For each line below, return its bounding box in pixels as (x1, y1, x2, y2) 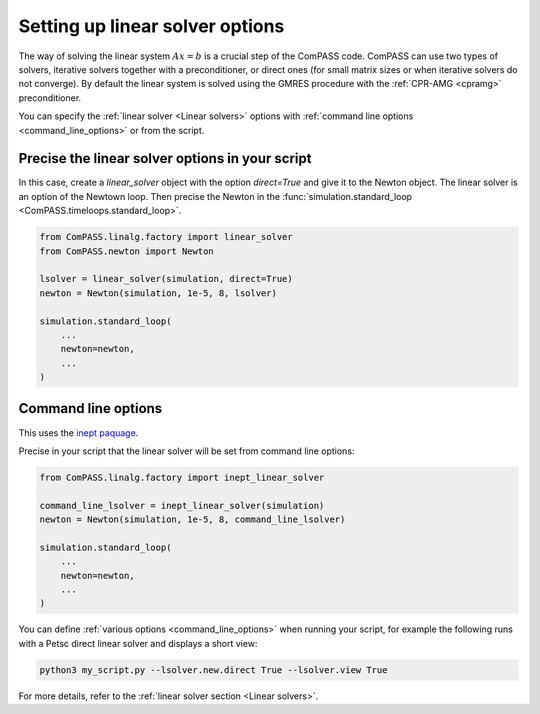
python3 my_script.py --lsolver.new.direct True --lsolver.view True (39, 664, 388, 675)
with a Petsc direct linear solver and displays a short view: (18, 637, 258, 649)
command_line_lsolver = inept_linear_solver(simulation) (39, 500, 325, 511)
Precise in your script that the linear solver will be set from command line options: (18, 445, 355, 457)
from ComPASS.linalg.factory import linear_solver (39, 231, 294, 243)
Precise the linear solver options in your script (18, 150, 312, 167)
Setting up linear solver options (18, 15, 285, 37)
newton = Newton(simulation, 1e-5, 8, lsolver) (39, 287, 277, 299)
